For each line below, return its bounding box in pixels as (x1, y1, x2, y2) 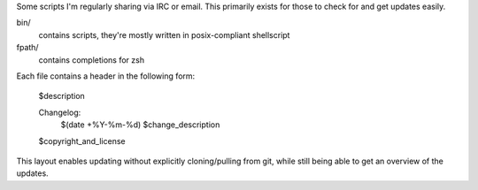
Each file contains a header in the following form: (16, 71, 196, 81)
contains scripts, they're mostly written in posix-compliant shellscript (38, 29, 290, 40)
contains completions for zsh (38, 54, 145, 65)
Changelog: (38, 107, 81, 118)
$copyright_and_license (38, 135, 126, 146)
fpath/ (16, 42, 39, 53)
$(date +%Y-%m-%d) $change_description (60, 119, 220, 130)
